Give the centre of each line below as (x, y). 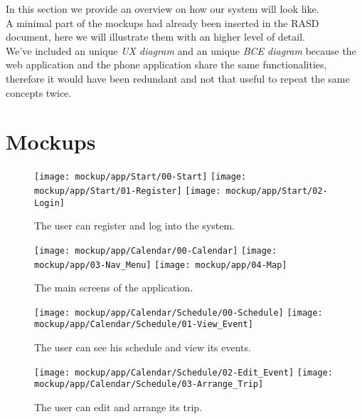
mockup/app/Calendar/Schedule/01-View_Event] (144, 325)
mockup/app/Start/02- (277, 191)
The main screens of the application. (114, 288)
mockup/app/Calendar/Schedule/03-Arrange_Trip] (149, 384)
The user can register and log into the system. (134, 226)
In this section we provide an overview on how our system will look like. (163, 9)
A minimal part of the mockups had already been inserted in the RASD (163, 22)
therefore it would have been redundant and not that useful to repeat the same (178, 78)
